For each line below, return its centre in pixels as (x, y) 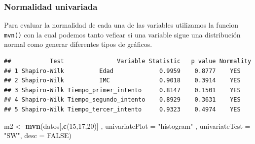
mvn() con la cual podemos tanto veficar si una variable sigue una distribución (122, 34)
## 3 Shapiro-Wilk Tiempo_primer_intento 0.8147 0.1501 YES (122, 90)
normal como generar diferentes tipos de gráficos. (78, 44)
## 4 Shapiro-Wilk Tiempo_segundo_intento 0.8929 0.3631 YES (122, 100)
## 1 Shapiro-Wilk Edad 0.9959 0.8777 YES (122, 71)
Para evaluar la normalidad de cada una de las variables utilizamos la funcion (121, 25)
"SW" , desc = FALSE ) (38, 135)
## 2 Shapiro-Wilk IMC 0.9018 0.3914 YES (122, 81)
